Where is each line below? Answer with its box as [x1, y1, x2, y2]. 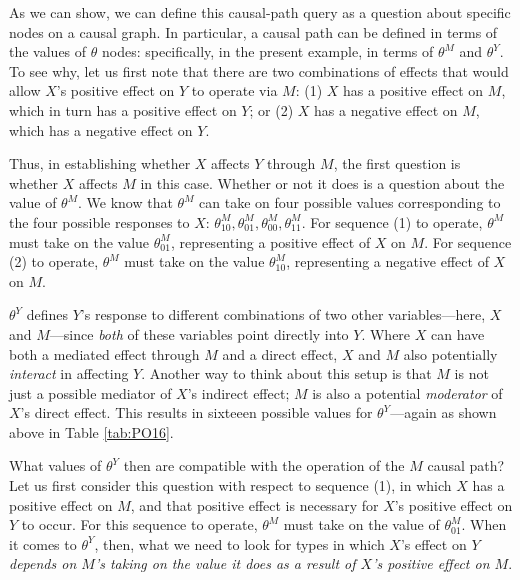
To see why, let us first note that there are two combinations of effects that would [9, 60, 509, 81]
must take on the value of [283, 514, 440, 535]
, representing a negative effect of [286, 251, 489, 272]
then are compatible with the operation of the [123, 455, 405, 476]
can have [430, 323, 485, 344]
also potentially [403, 343, 498, 364]
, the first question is [333, 153, 461, 174]
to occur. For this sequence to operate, [21, 514, 258, 535]
